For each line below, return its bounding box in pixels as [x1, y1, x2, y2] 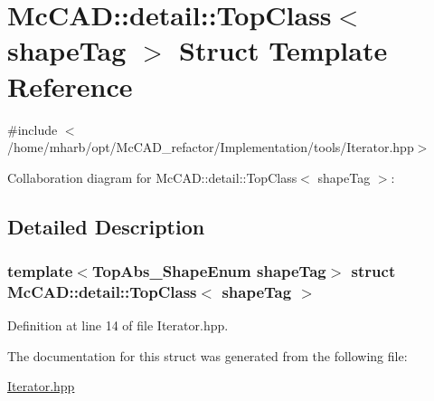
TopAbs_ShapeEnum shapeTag [91, 259, 326, 282]
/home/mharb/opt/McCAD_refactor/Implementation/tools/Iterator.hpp [7, 138, 414, 157]
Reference [7, 67, 133, 104]
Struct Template [179, 32, 388, 69]
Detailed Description [7, 212, 205, 240]
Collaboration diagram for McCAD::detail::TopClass [7, 167, 297, 186]
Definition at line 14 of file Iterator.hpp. [7, 316, 229, 335]
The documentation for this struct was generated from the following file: [7, 346, 408, 365]
